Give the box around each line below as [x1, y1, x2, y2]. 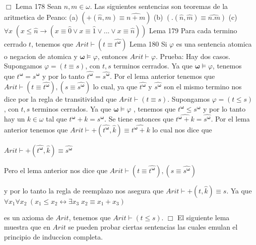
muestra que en [4, 222, 51, 232]
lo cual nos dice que [152, 124, 212, 134]
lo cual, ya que [93, 81, 137, 92]
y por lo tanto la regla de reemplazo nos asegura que [4, 185, 164, 195]
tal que [46, 114, 67, 123]
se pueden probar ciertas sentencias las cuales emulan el [68, 222, 238, 232]
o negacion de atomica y [4, 51, 78, 61]
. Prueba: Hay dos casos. [155, 51, 231, 61]
